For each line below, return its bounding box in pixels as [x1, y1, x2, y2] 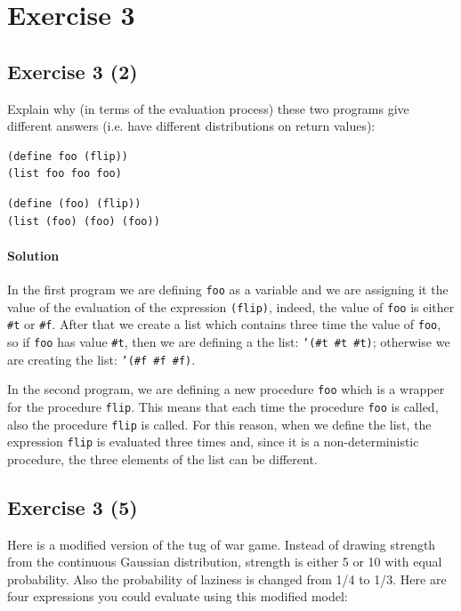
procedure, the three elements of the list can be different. [7, 449, 318, 468]
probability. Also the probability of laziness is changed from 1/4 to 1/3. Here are [7, 569, 447, 588]
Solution [7, 245, 60, 264]
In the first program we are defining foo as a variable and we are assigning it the [7, 279, 449, 298]
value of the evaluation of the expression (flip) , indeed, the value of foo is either [7, 297, 455, 316]
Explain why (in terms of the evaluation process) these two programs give [7, 99, 409, 117]
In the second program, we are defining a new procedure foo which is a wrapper [7, 380, 445, 398]
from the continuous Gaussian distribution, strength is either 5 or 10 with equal [7, 552, 442, 571]
